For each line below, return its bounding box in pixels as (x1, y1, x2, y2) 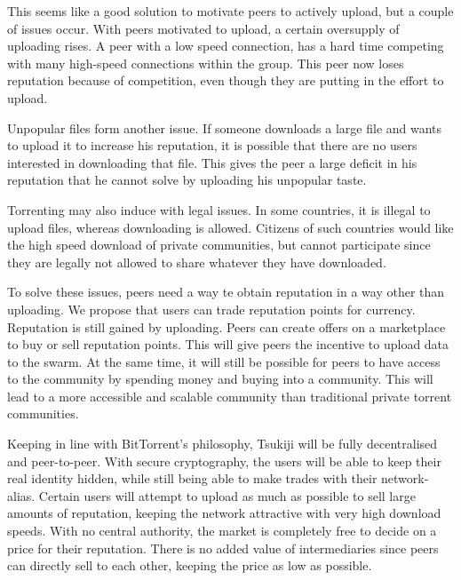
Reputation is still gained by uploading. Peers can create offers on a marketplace (7, 317, 446, 336)
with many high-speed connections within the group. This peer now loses (7, 53, 404, 72)
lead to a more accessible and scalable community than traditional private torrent (7, 386, 452, 405)
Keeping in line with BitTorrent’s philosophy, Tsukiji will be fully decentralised (7, 434, 438, 453)
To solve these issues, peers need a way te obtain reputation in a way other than (7, 282, 445, 301)
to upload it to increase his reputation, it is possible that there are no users (7, 136, 417, 155)
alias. (7, 486, 36, 505)
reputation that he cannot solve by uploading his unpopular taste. (7, 171, 367, 189)
